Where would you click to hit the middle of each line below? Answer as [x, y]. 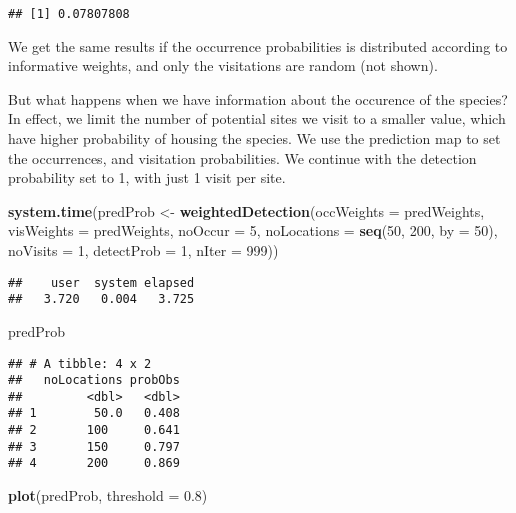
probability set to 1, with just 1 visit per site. [147, 177]
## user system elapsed [101, 282]
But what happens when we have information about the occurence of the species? [258, 98]
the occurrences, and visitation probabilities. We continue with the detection [242, 157]
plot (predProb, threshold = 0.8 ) [108, 495]
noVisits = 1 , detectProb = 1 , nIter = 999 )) [143, 250]
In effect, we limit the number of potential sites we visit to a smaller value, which [257, 118]
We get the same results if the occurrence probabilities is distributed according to [258, 45]
